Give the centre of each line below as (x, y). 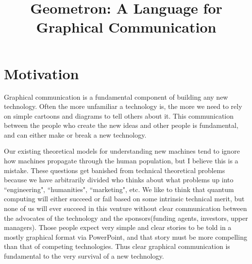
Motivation (42, 73)
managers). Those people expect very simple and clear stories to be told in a (118, 227)
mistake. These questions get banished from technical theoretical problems (115, 170)
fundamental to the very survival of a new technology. (84, 256)
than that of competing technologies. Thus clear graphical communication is (117, 246)
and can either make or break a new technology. (75, 134)
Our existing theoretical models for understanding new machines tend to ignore (122, 151)
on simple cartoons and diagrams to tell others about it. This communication (119, 115)
